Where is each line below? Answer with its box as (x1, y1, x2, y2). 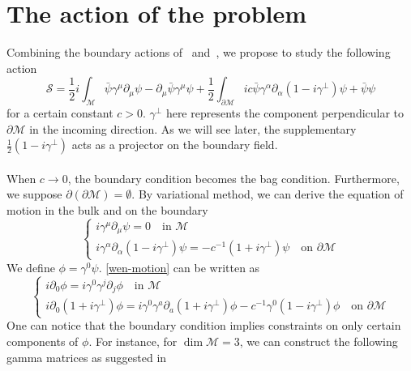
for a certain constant (6, 104, 113, 122)
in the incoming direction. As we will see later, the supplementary (29, 120, 357, 137)
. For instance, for (88, 332, 178, 349)
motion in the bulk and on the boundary (6, 202, 208, 219)
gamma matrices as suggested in (6, 348, 167, 365)
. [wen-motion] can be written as (98, 258, 260, 275)
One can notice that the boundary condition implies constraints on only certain (6, 317, 401, 334)
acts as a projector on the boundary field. (71, 136, 278, 153)
